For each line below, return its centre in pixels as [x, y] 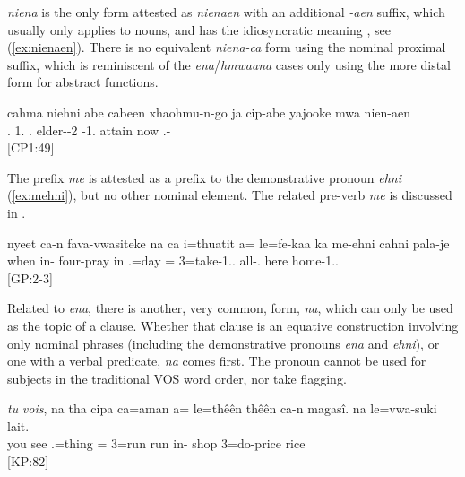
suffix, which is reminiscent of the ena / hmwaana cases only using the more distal [229, 64]
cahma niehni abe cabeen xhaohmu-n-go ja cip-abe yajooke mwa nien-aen [209, 112]
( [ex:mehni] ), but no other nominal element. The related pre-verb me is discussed [230, 195]
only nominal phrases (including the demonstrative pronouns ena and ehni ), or [224, 343]
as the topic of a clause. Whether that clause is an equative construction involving [233, 325]
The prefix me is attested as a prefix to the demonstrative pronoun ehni [205, 177]
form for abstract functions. [83, 82]
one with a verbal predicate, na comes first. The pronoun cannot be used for [217, 361]
